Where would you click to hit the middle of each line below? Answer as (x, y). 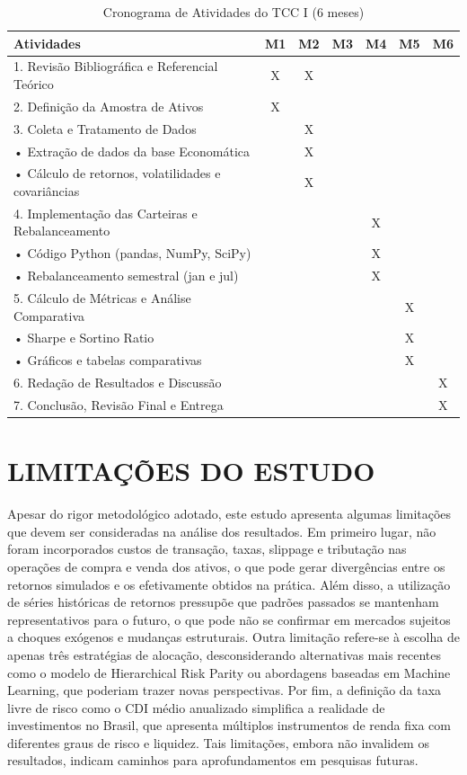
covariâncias (47, 191)
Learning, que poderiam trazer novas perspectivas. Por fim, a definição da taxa (225, 690)
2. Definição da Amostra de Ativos (109, 106)
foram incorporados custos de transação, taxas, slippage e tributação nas (207, 549)
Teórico (34, 84)
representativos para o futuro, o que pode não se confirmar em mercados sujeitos (229, 619)
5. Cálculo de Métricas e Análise (102, 297)
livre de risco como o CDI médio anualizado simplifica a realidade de (196, 707)
